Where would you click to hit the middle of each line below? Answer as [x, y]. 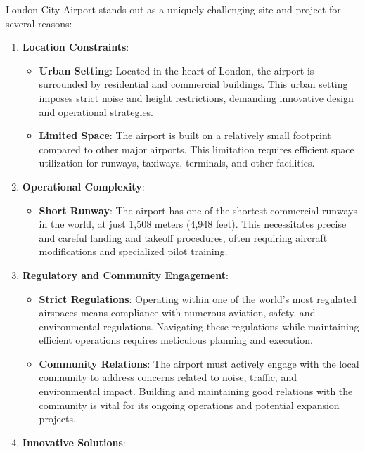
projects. [57, 419]
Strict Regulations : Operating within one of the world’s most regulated [198, 298]
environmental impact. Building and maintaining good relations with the [196, 391]
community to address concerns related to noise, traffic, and [168, 377]
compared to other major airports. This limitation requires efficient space [197, 149]
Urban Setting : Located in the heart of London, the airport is [177, 70]
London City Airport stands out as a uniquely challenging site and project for [173, 9]
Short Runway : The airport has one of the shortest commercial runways [198, 210]
